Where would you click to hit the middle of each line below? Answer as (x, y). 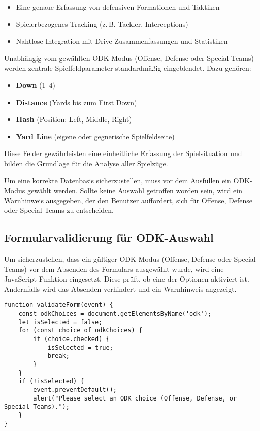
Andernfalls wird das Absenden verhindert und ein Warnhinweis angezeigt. (120, 288)
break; (58, 356)
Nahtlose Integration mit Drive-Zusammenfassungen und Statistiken (122, 41)
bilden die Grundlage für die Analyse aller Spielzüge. (86, 163)
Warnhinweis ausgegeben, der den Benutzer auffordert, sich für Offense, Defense (128, 200)
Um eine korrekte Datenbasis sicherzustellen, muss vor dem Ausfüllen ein (118, 180)
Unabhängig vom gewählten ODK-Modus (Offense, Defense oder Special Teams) (129, 58)
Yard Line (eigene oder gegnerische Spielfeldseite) (95, 136)
